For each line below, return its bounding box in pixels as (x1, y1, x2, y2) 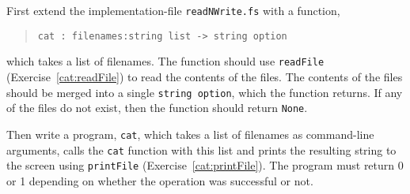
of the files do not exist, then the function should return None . (6, 99, 308, 116)
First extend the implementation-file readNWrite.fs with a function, (6, 2, 340, 18)
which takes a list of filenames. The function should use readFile (6, 53, 325, 69)
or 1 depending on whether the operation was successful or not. (6, 172, 313, 188)
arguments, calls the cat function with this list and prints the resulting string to (6, 141, 397, 158)
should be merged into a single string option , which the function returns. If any (6, 84, 403, 100)
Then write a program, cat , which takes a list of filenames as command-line (6, 125, 374, 142)
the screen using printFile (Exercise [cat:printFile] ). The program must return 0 (6, 157, 404, 173)
